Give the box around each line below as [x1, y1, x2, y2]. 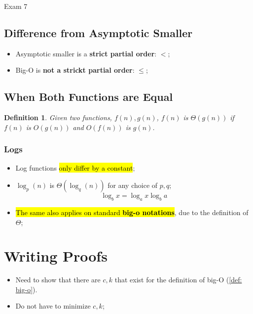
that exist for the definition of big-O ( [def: [114, 274, 242, 285]
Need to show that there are [15, 274, 101, 285]
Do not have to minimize [15, 301, 91, 311]
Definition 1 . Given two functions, [4, 112, 112, 123]
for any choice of [108, 180, 158, 190]
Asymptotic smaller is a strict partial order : [15, 48, 157, 58]
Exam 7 [4, 1, 28, 11]
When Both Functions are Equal [4, 89, 173, 104]
